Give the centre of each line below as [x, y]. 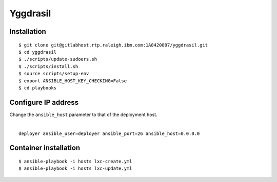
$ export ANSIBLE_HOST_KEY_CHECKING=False [73, 81]
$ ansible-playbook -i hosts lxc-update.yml [76, 168]
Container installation [45, 148]
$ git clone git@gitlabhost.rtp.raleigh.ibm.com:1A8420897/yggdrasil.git [113, 45]
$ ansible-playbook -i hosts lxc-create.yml [76, 161]
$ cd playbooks [38, 88]
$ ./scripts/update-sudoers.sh [58, 59]
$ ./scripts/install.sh [48, 66]
